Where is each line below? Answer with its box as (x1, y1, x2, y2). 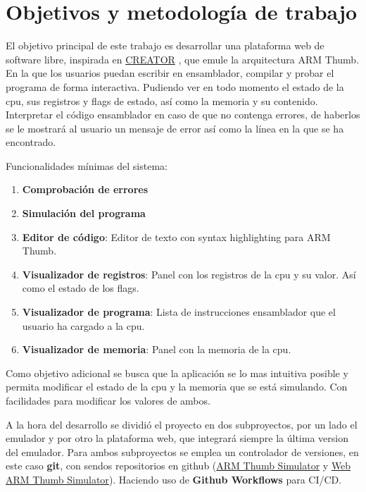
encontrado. (6, 135, 56, 149)
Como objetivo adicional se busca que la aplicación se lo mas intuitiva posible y (6, 365, 348, 380)
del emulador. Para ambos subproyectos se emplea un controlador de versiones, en (6, 444, 359, 459)
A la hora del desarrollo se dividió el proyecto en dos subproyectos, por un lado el (6, 417, 358, 431)
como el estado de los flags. (22, 281, 139, 295)
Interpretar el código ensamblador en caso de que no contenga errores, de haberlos (6, 107, 360, 122)
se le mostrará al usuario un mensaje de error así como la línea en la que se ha (6, 121, 344, 135)
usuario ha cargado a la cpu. (22, 318, 145, 333)
